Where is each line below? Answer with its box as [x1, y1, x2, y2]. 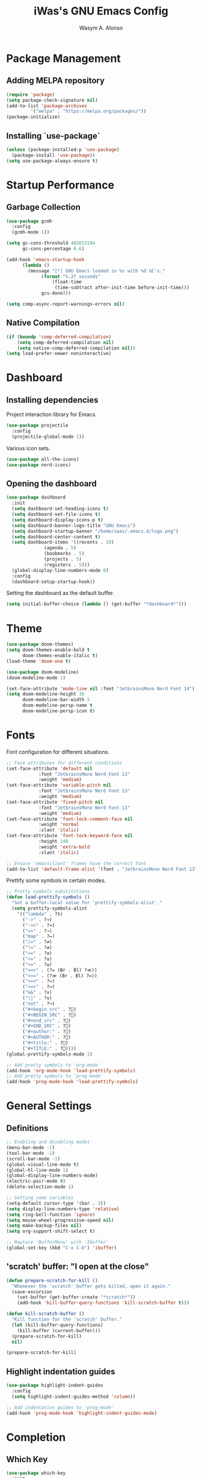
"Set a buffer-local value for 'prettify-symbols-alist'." [11, 900, 163, 906]
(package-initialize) [6, 114, 61, 120]
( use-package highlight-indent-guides [6, 1382, 103, 1389]
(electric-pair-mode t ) [6, 1178, 66, 1184]
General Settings [6, 1099, 92, 1113]
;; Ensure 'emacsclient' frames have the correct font [6, 860, 147, 866]
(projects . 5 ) [44, 556, 82, 562]
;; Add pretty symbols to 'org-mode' [6, 1062, 101, 1068]
